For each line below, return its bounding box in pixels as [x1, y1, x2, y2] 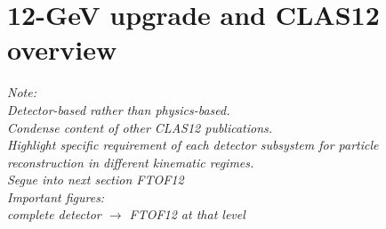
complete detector [7, 205, 101, 224]
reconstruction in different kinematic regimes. [7, 152, 254, 171]
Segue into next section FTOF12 [7, 170, 184, 189]
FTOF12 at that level [129, 205, 245, 224]
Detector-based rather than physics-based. [7, 100, 230, 119]
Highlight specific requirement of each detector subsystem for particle [7, 135, 379, 154]
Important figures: [7, 187, 105, 206]
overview [7, 31, 117, 68]
